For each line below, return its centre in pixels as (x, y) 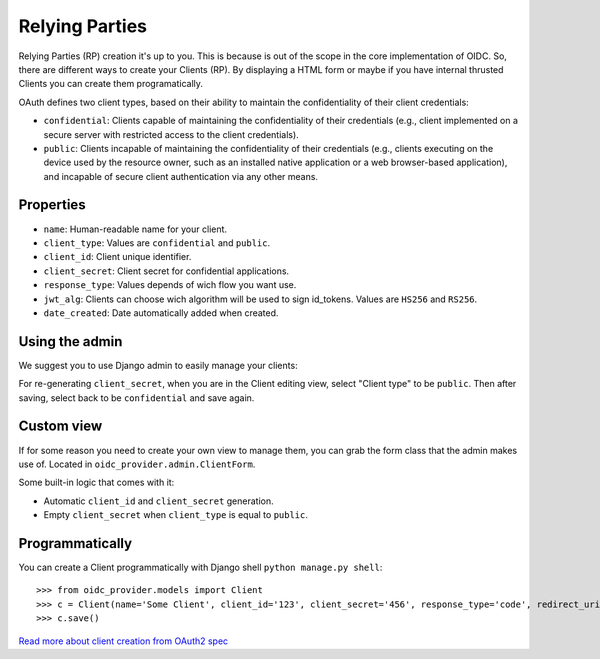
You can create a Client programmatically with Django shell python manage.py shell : (200, 567)
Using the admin (70, 341)
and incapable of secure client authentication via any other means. (181, 176)
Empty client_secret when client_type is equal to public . (176, 515)
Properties (52, 205)
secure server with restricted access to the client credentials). (171, 134)
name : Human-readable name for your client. (135, 229)
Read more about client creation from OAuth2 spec (123, 641)
